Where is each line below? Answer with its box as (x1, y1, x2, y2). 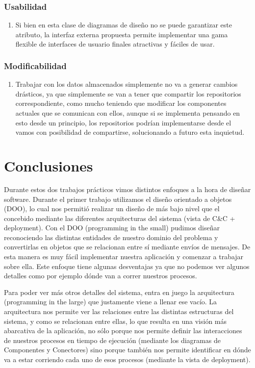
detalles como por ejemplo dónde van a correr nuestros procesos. (4, 270, 197, 281)
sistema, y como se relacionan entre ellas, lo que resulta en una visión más (4, 316, 227, 326)
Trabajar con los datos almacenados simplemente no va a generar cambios (15, 79, 238, 89)
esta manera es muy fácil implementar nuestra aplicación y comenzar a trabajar (4, 251, 244, 262)
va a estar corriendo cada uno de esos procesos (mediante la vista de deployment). (4, 354, 251, 364)
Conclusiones (4, 155, 93, 175)
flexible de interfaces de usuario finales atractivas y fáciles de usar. (15, 39, 215, 49)
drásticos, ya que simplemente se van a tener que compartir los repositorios (15, 88, 241, 98)
